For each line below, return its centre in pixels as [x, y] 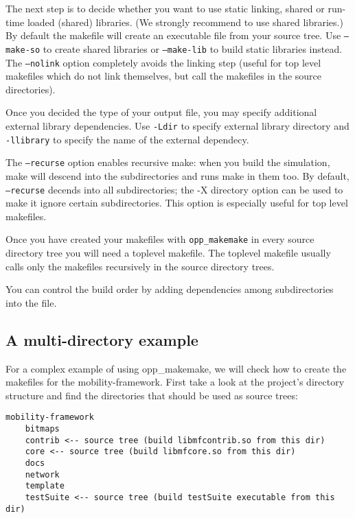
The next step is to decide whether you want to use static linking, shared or [165, 8]
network [42, 474]
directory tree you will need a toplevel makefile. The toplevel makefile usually [168, 252]
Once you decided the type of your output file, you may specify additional [161, 112]
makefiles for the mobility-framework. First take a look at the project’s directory [175, 382]
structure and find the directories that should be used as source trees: [152, 395]
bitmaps [42, 429]
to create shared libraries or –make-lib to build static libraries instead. [193, 48]
